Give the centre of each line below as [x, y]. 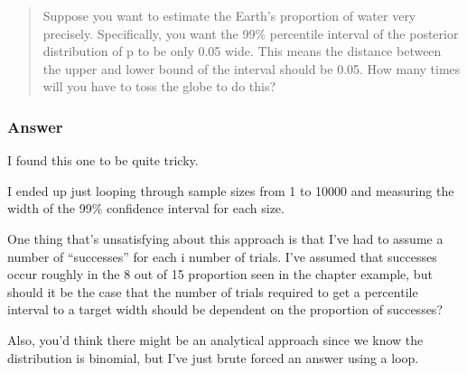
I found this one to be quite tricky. [103, 160]
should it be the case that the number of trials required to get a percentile [213, 291]
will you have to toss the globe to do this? [159, 86]
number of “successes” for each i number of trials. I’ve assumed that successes [222, 256]
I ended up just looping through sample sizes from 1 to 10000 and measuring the [231, 190]
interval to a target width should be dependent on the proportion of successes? [225, 309]
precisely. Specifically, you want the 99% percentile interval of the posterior [251, 33]
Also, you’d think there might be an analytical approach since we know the [215, 339]
